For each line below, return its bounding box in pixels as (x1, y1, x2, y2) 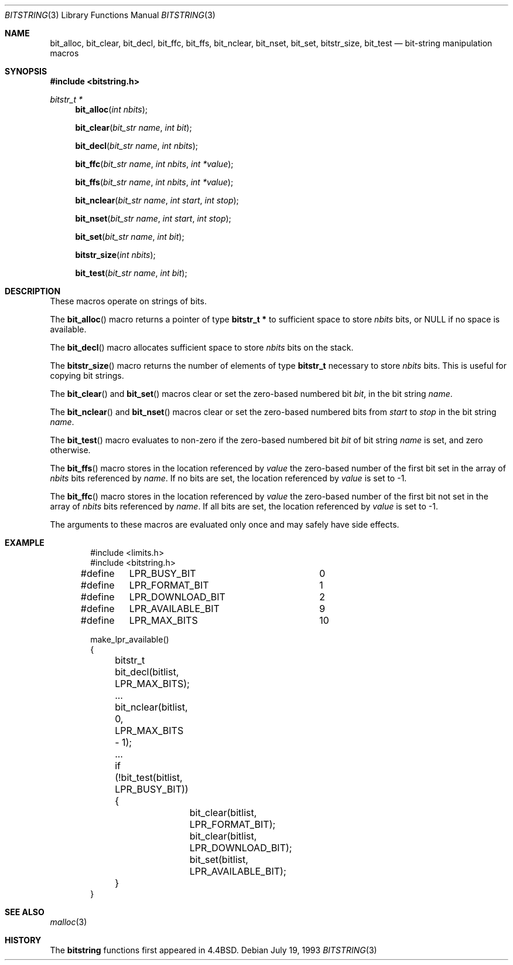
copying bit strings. (50, 371, 124, 380)
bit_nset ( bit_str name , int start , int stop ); (75, 213, 231, 223)
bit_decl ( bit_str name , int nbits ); (75, 141, 199, 151)
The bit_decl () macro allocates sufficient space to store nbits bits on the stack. (50, 342, 354, 352)
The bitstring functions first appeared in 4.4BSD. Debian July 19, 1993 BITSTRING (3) (50, 945, 377, 955)
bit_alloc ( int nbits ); (75, 104, 148, 114)
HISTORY (5, 935, 42, 945)
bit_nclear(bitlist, (115, 701, 188, 713)
